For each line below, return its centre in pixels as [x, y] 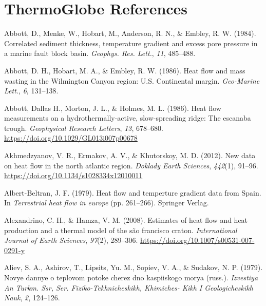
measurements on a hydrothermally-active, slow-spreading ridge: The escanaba [128, 118]
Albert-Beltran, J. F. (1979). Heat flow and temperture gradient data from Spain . [133, 192]
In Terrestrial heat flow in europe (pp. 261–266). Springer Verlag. [107, 203]
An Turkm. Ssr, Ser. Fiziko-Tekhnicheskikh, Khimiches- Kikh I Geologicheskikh [129, 287]
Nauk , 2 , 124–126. [32, 298]
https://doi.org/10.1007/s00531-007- [197, 240]
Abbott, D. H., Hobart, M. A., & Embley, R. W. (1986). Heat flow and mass [125, 70]
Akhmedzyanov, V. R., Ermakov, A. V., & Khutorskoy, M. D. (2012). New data [130, 155]
